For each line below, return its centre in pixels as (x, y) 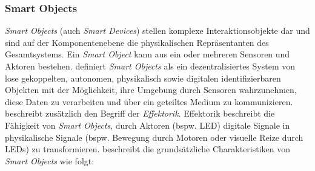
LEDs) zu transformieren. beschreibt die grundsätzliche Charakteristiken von (148, 149)
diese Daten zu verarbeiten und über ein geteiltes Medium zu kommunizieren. (149, 101)
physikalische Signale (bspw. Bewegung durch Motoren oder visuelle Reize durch (154, 137)
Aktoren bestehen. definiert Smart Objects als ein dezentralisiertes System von (150, 66)
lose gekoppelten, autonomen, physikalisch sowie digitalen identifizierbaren (143, 78)
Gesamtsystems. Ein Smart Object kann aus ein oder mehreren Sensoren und (148, 54)
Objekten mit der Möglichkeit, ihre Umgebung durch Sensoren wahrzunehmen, (151, 90)
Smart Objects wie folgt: (50, 160)
